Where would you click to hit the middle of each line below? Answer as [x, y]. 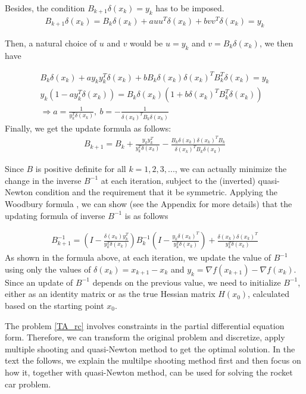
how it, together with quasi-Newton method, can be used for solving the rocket [149, 372]
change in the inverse [43, 180]
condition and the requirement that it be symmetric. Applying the [156, 192]
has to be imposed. [190, 8]
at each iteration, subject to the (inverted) [178, 180]
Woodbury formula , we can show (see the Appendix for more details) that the [149, 204]
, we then [276, 43]
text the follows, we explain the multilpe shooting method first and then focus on [153, 360]
